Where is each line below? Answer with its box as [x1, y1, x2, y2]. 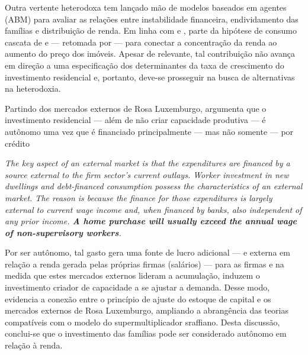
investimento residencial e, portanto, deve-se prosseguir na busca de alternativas [5, 70, 295, 83]
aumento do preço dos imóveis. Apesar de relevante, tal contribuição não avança [5, 47, 295, 60]
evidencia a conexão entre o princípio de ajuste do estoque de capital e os [5, 292, 271, 305]
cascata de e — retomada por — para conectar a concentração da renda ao [5, 35, 277, 48]
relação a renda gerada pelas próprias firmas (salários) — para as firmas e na [5, 257, 284, 270]
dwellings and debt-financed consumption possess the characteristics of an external [5, 180, 303, 192]
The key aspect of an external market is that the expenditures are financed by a [5, 157, 290, 169]
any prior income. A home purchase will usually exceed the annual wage [5, 215, 297, 227]
